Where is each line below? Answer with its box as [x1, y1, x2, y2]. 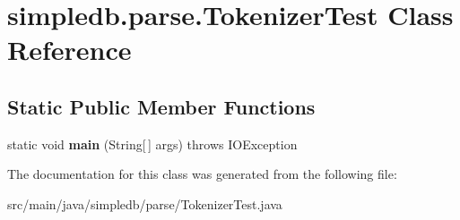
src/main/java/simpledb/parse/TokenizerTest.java [7, 194, 282, 213]
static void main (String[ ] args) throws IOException [7, 134, 298, 153]
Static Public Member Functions [7, 92, 316, 120]
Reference [7, 31, 132, 68]
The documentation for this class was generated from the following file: [7, 165, 397, 183]
